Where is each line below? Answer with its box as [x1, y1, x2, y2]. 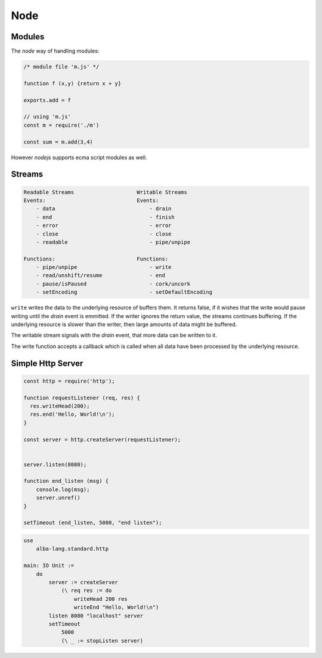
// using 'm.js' [23, 113, 72, 120]
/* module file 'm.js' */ [23, 63, 100, 70]
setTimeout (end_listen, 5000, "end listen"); [23, 519, 162, 526]
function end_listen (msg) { [23, 477, 109, 485]
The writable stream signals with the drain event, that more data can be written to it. [11, 331, 217, 339]
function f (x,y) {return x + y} [23, 80, 122, 86]
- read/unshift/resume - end [36, 272, 165, 279]
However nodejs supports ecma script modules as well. [11, 154, 147, 161]
